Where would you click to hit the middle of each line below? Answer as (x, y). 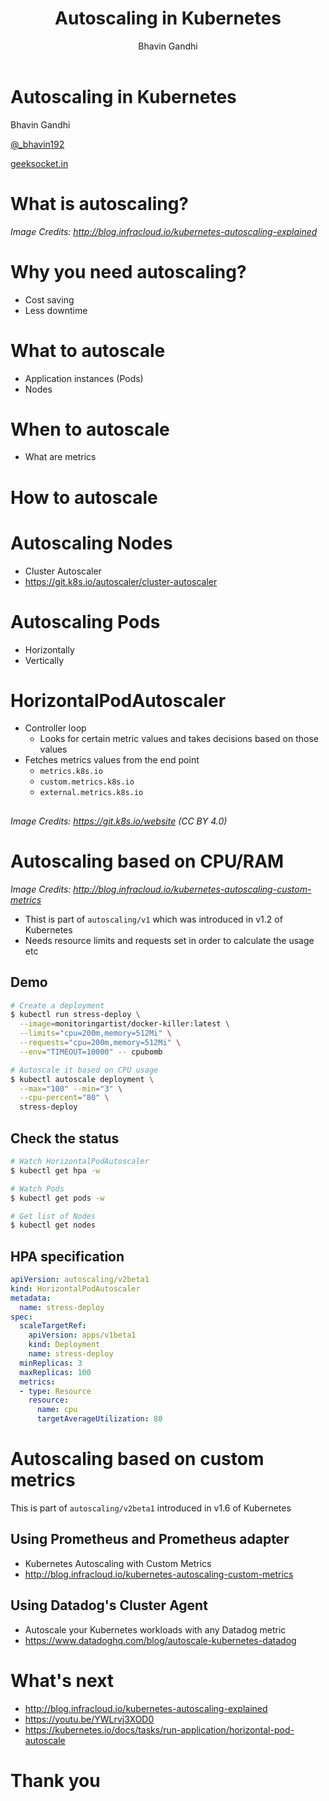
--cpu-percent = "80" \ (64, 1098)
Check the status (65, 1138)
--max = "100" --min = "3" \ (71, 1088)
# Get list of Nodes (53, 1216)
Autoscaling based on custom (137, 1459)
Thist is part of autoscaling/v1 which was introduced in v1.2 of (153, 919)
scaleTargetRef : (53, 1326)
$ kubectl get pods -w (57, 1198)
